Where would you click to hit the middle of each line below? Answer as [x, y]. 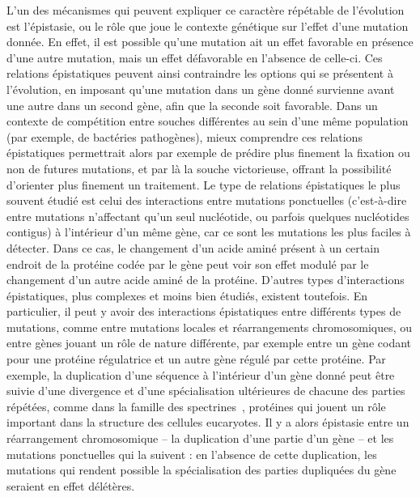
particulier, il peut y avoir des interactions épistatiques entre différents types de [204, 311]
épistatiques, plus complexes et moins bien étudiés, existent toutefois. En [187, 295]
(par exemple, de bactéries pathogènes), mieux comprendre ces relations [185, 136]
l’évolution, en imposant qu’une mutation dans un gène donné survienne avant [201, 89]
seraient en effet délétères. [71, 485]
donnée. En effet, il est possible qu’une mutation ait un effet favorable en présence [210, 42]
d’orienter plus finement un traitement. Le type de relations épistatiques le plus [204, 184]
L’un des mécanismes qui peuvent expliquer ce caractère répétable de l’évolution [206, 10]
